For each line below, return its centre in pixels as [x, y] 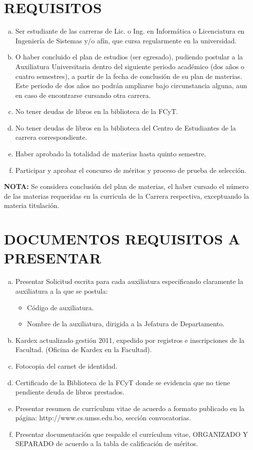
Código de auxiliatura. [60, 307]
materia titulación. [32, 205]
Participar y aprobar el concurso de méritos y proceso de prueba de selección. [131, 170]
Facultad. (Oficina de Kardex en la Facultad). [83, 349]
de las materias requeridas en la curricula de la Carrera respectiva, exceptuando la [126, 196]
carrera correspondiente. [51, 137]
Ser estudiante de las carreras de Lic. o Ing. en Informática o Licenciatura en [130, 31]
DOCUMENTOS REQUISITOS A [122, 239]
